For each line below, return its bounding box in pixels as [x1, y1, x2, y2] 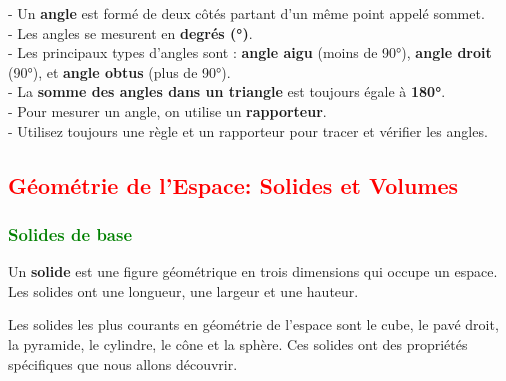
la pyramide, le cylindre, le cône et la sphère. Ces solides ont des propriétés [8, 333, 468, 354]
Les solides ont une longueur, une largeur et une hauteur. [8, 280, 359, 301]
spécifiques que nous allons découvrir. [8, 353, 238, 374]
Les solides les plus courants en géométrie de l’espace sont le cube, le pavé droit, [8, 314, 499, 335]
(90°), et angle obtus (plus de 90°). [8, 61, 231, 82]
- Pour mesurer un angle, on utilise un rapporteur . [8, 100, 327, 121]
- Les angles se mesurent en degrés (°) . [8, 22, 253, 43]
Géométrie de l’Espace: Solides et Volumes [8, 169, 459, 200]
